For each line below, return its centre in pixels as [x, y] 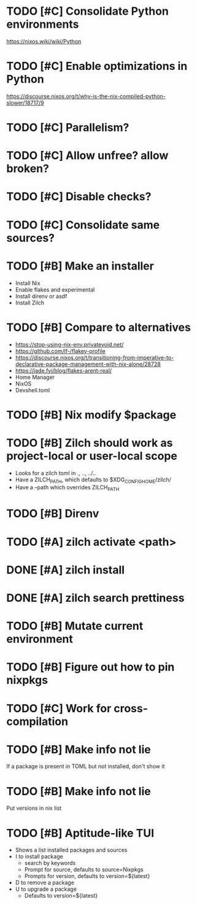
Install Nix [28, 283]
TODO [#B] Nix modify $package [91, 415]
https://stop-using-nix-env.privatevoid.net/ [69, 344]
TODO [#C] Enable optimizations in [97, 66]
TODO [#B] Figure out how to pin [91, 667]
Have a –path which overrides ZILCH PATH [67, 488]
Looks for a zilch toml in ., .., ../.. [56, 473]
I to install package [39, 856]
